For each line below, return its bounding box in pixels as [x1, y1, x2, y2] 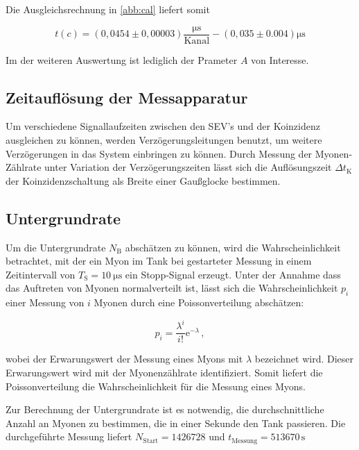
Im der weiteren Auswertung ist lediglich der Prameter [6, 52, 238, 67]
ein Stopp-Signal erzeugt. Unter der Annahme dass [125, 267, 341, 281]
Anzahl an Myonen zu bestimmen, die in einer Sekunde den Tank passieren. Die [6, 415, 346, 430]
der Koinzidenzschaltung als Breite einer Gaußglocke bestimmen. [6, 173, 281, 187]
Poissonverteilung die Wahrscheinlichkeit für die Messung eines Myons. [6, 378, 306, 393]
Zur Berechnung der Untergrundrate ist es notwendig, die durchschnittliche [6, 402, 324, 417]
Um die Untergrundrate [6, 240, 106, 254]
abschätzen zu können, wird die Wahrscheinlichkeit [125, 240, 341, 254]
